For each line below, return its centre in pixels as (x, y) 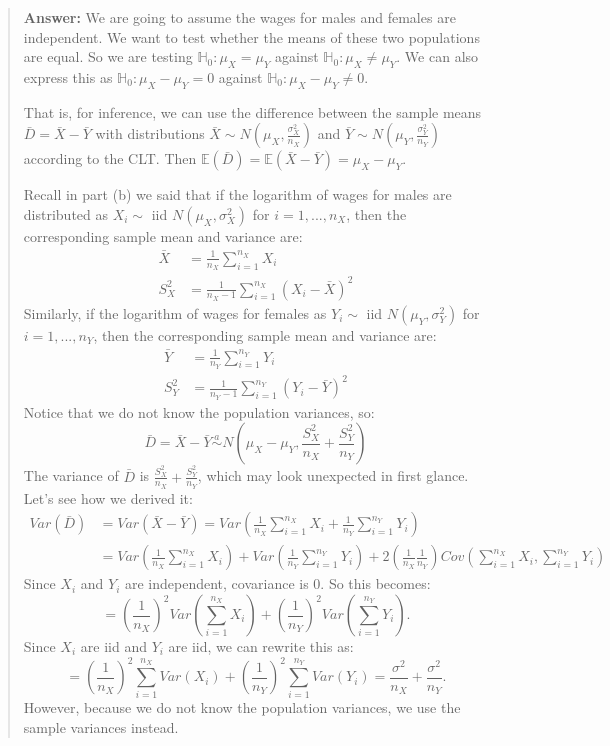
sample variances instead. (101, 727)
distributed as (66, 213)
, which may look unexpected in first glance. (333, 475)
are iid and (113, 646)
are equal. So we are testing (108, 56)
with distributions (150, 133)
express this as (68, 76)
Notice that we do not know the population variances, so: (199, 411)
